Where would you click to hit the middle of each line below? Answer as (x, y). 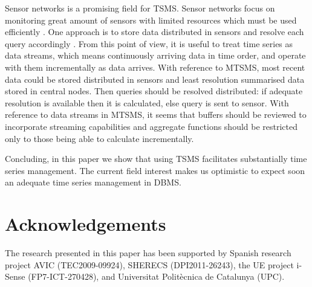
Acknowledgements (86, 224)
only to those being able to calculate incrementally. (99, 138)
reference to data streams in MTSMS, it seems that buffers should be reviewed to (156, 114)
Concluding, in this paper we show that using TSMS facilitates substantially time (156, 159)
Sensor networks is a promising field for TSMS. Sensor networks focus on (140, 8)
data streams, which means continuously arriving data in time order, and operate (155, 55)
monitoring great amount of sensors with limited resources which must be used (151, 20)
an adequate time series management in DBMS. (93, 182)
